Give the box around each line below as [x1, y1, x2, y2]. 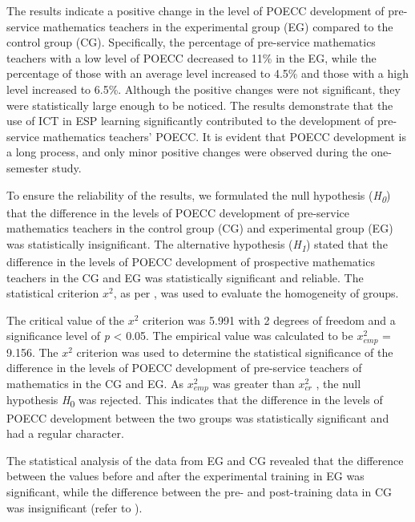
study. [51, 159, 82, 176]
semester [6, 159, 49, 176]
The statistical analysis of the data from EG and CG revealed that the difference [6, 451, 404, 468]
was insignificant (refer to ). [6, 499, 143, 516]
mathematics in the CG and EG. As [6, 374, 184, 391]
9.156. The [6, 343, 58, 360]
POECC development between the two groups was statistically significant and [6, 409, 389, 426]
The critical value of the [6, 311, 125, 328]
